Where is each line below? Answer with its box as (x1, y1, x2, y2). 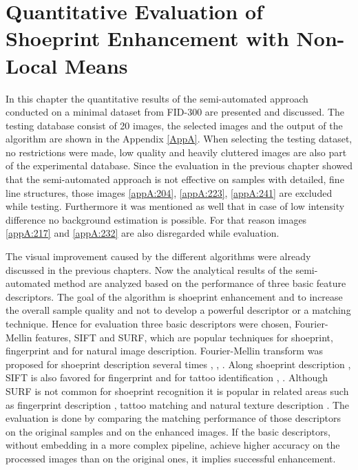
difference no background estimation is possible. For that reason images (6, 212, 307, 226)
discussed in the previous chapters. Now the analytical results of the (6, 262, 293, 277)
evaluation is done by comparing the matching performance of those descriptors (6, 411, 341, 425)
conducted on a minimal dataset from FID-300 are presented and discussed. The (6, 105, 345, 119)
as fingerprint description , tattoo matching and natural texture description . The (6, 397, 350, 412)
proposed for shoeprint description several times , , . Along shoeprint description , (6, 356, 351, 371)
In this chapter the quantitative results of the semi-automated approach (6, 91, 308, 105)
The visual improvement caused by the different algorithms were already (6, 249, 311, 264)
